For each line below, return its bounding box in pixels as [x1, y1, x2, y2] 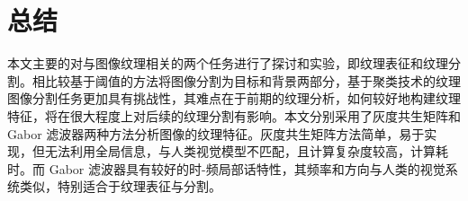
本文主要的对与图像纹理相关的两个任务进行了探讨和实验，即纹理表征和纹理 [7, 54, 448, 73]
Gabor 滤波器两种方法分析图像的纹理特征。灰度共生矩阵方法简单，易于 [7, 124, 425, 143]
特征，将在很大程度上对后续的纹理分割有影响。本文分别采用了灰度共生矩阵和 [7, 106, 461, 125]
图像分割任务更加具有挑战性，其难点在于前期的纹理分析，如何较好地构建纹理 [7, 89, 461, 108]
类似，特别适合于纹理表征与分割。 [19, 177, 221, 196]
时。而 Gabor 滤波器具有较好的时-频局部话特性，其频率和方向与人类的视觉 [7, 159, 445, 178]
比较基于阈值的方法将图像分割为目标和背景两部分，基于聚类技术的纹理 [44, 71, 461, 90]
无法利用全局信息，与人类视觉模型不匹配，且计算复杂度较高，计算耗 [44, 142, 448, 161]
